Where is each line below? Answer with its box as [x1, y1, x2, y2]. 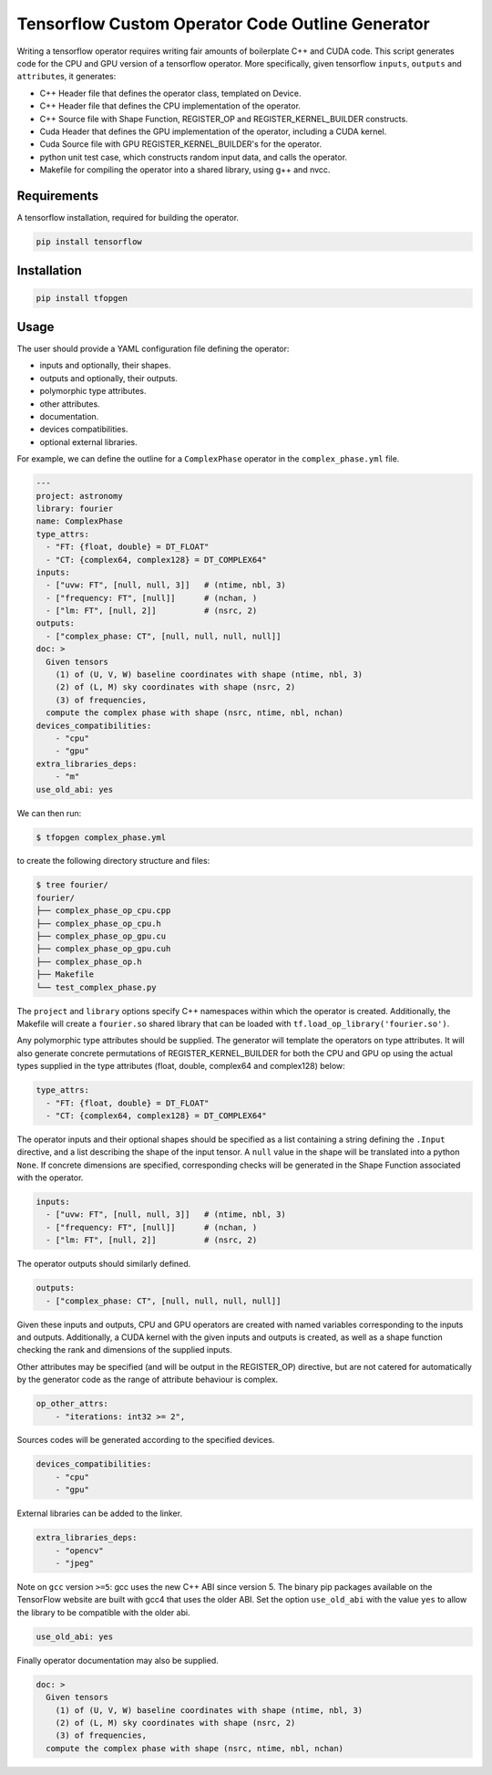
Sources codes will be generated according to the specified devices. [16, 1435, 275, 1446]
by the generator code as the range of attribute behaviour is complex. [16, 1374, 279, 1386]
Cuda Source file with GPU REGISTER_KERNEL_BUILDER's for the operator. [39, 139, 323, 150]
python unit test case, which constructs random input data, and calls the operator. [39, 151, 348, 162]
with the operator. [16, 1172, 84, 1183]
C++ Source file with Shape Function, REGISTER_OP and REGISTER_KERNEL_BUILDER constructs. [39, 113, 409, 124]
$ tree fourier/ [36, 880, 109, 890]
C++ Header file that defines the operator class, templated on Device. [39, 88, 302, 99]
